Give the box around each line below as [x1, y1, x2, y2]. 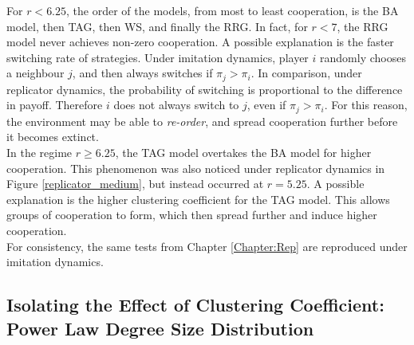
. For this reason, [324, 96, 408, 113]
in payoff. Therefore [6, 96, 103, 113]
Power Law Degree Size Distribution [6, 316, 314, 340]
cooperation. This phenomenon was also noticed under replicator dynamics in [6, 159, 385, 176]
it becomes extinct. [6, 128, 99, 145]
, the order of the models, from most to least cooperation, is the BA [66, 2, 399, 18]
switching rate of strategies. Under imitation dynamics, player [6, 49, 309, 65]
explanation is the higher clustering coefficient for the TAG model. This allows [6, 190, 390, 207]
